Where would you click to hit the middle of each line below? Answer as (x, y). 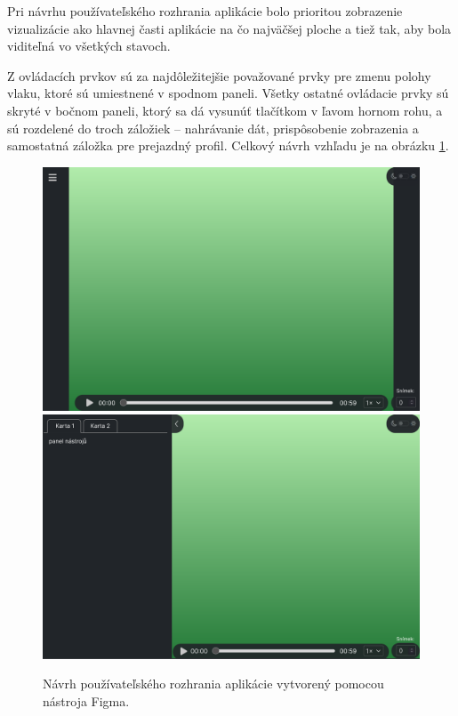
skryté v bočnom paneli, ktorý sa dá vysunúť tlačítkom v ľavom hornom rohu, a (225, 110)
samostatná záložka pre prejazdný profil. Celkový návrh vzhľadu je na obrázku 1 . (228, 145)
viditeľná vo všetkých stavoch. (89, 46)
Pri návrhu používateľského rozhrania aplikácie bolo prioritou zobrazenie (205, 11)
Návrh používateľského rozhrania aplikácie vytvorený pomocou (213, 684)
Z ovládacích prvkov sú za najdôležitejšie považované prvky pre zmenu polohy (219, 75)
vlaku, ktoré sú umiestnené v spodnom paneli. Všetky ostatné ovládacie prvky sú (228, 93)
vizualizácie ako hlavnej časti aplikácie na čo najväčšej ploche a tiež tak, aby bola (229, 28)
